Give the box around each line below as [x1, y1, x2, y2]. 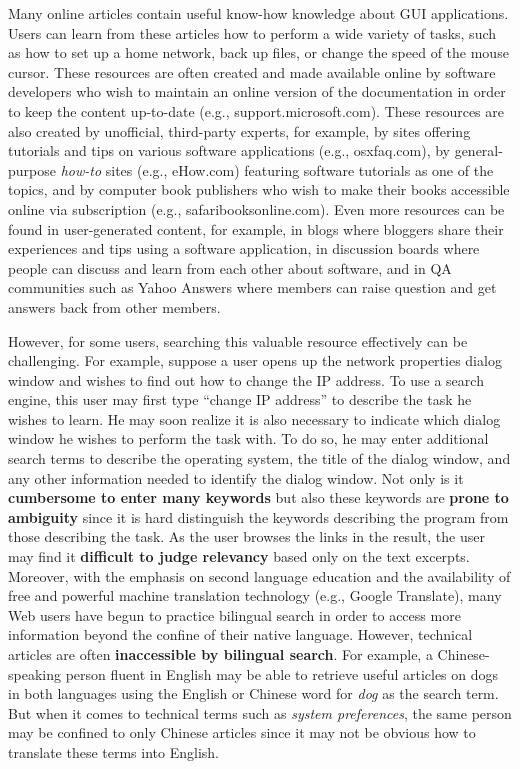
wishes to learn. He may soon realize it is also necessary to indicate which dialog [8, 408, 501, 429]
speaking [8, 663, 61, 684]
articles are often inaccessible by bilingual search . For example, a [8, 644, 433, 664]
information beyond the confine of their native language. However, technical [8, 624, 473, 645]
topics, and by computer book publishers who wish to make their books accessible [8, 179, 510, 200]
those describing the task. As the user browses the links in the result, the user [8, 526, 485, 547]
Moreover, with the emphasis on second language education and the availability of [8, 565, 511, 586]
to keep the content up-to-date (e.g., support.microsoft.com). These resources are [8, 100, 504, 121]
